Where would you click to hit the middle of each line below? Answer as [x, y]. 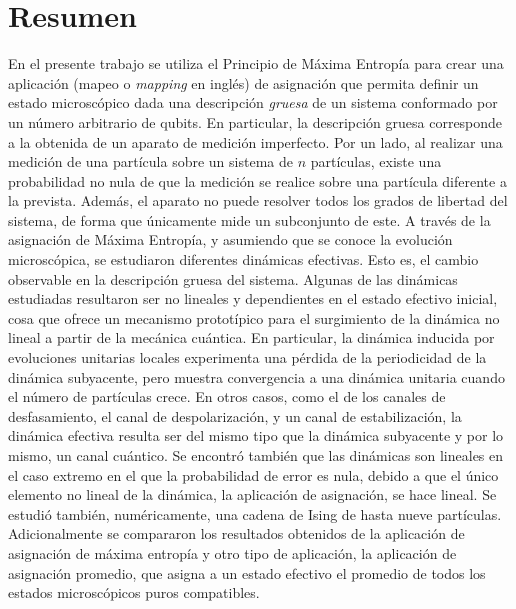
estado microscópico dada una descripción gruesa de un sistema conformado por [253, 102]
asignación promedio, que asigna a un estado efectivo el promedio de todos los [247, 572]
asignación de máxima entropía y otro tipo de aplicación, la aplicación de [232, 552]
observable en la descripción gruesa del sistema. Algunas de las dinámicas [233, 278]
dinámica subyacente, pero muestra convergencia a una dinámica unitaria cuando [256, 376]
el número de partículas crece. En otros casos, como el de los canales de [227, 396]
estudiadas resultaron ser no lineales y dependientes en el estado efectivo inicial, [253, 298]
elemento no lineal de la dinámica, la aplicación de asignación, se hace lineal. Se [252, 494]
